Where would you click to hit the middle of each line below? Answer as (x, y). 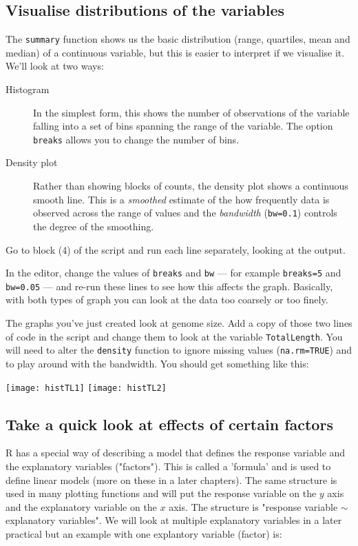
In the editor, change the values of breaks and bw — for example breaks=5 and (173, 273)
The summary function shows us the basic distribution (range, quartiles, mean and (178, 39)
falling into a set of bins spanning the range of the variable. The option (183, 126)
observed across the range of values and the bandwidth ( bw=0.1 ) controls (185, 213)
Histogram (28, 89)
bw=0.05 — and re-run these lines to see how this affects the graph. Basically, (169, 286)
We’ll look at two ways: (55, 66)
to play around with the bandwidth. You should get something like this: (157, 363)
